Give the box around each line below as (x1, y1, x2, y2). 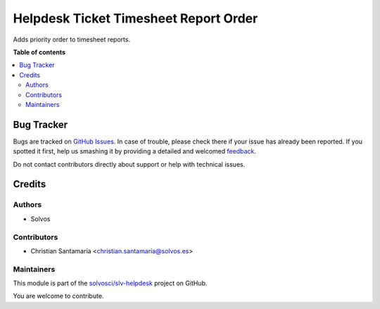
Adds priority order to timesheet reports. (13, 35, 130, 44)
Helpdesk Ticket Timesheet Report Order (13, 11, 258, 26)
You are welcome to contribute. (13, 292, 104, 301)
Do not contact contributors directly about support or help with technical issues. (13, 160, 246, 168)
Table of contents (13, 48, 66, 56)
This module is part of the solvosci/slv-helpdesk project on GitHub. (13, 279, 208, 288)
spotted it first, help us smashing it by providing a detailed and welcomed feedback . (13, 147, 257, 156)
